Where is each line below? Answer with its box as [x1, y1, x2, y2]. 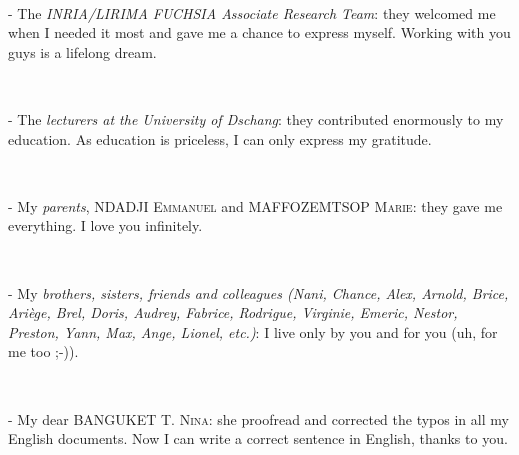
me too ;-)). [8, 341, 79, 362]
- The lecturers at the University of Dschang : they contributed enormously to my [8, 108, 504, 129]
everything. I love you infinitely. [8, 215, 203, 236]
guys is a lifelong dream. [8, 41, 157, 62]
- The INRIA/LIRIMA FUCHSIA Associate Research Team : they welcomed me [8, 2, 496, 23]
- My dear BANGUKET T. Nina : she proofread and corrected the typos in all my [8, 408, 509, 429]
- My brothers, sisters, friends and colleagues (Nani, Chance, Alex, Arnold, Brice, [8, 282, 509, 303]
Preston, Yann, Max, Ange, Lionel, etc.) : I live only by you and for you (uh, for [8, 321, 498, 342]
